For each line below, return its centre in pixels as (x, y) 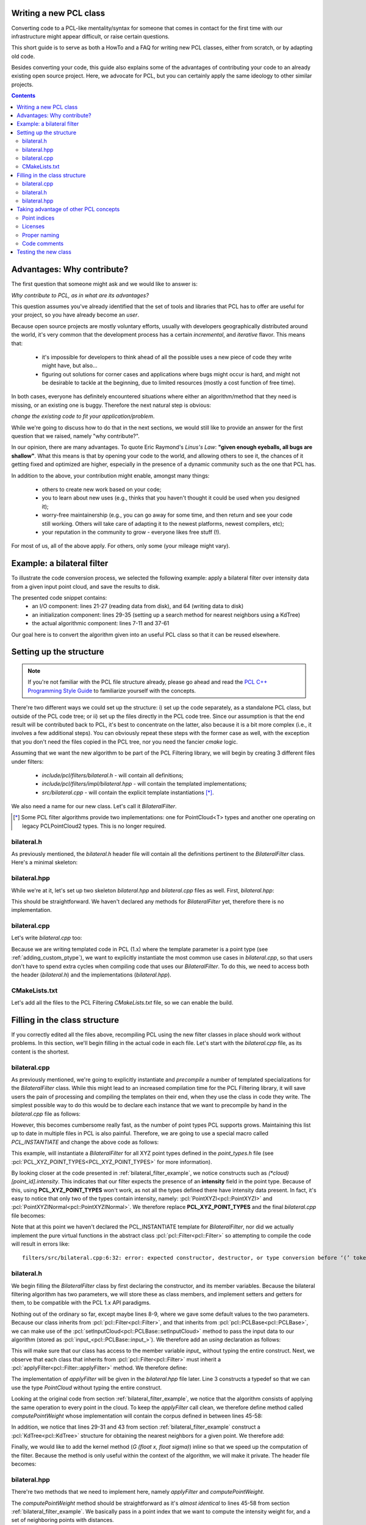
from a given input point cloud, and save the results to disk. (86, 586)
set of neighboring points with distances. (63, 1520)
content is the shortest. (40, 1052)
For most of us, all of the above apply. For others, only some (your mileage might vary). (121, 546)
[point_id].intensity (35, 1182)
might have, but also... (70, 365)
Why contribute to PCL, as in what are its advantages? (80, 295)
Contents (23, 96)
